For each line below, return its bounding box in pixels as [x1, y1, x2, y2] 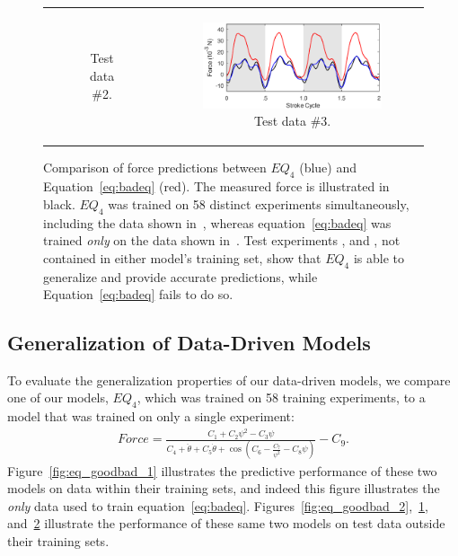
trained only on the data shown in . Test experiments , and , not [43, 231, 401, 250]
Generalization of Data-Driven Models [7, 329, 371, 357]
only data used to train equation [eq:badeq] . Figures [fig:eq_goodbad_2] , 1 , [7, 496, 428, 515]
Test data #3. [253, 111, 331, 130]
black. [43, 194, 75, 213]
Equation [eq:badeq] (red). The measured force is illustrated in [43, 177, 390, 196]
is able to [353, 248, 404, 267]
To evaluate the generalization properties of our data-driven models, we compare [7, 370, 451, 389]
